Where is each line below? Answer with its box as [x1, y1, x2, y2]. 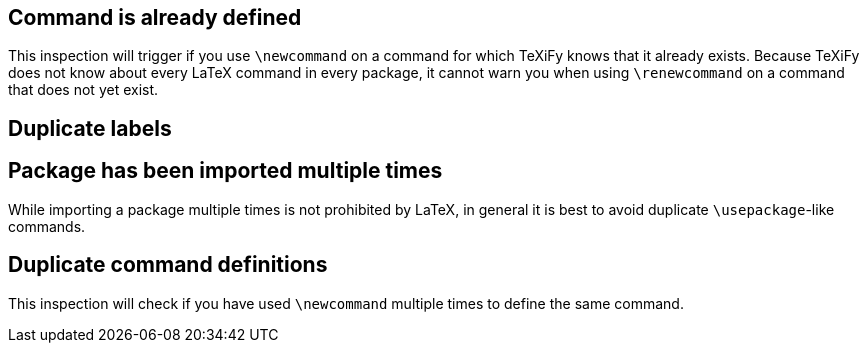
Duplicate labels [8, 115, 172, 141]
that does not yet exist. [8, 81, 159, 99]
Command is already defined [8, 5, 302, 30]
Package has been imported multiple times [8, 158, 443, 184]
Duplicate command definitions [8, 252, 328, 278]
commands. [8, 217, 86, 235]
